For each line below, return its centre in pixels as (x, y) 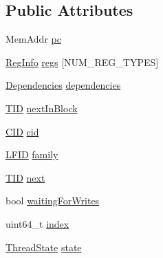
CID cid (22, 131)
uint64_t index (37, 223)
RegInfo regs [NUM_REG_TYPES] (82, 62)
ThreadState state (44, 247)
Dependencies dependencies (63, 85)
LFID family (32, 154)
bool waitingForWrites (53, 201)
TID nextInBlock (42, 108)
